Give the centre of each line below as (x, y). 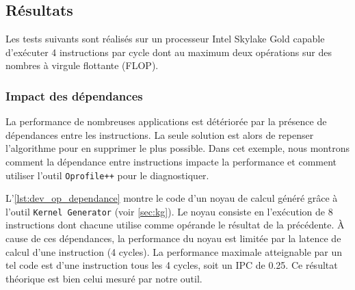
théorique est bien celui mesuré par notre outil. (104, 278)
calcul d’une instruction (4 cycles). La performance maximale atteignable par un (174, 251)
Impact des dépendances (74, 95)
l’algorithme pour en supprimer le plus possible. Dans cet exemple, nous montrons (177, 148)
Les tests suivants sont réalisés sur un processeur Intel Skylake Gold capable (165, 39)
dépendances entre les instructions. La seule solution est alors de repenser (160, 134)
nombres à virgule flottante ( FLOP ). (82, 65)
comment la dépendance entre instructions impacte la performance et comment (171, 161)
